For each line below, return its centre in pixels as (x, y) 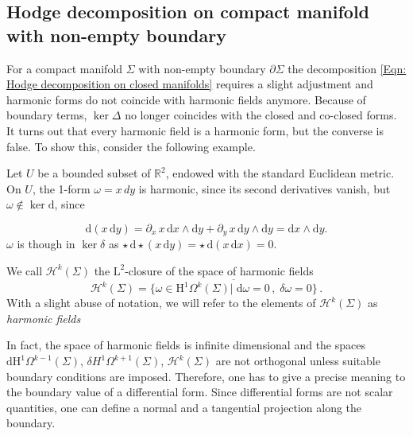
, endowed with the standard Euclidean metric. (280, 173)
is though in (46, 244)
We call (25, 270)
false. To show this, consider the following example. (131, 146)
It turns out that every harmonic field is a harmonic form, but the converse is (195, 130)
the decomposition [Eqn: (347, 68)
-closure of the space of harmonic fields (219, 270)
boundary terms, (47, 115)
